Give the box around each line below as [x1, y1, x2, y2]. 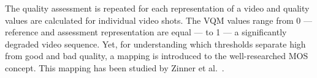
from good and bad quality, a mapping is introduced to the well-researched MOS [5, 49, 308, 62]
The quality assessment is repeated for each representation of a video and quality [5, 2, 310, 14]
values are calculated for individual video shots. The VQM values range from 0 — [5, 13, 312, 26]
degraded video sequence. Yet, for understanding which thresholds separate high [5, 37, 306, 50]
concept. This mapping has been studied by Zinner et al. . [5, 61, 224, 74]
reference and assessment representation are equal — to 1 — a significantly [5, 26, 287, 38]
